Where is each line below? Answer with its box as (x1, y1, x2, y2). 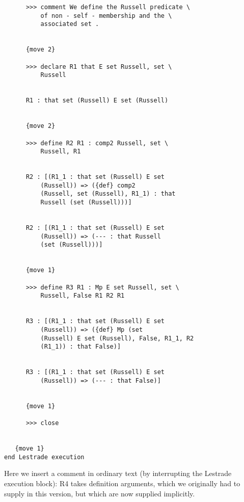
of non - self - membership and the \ (40, 12, 172, 19)
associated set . (40, 20, 99, 28)
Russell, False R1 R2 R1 (40, 292, 125, 300)
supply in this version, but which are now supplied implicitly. (4, 488, 195, 498)
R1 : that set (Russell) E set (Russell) (25, 97, 169, 104)
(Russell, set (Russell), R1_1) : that (40, 190, 176, 198)
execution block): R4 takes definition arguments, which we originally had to (4, 478, 240, 489)
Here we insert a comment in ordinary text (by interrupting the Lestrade (4, 468, 232, 479)
